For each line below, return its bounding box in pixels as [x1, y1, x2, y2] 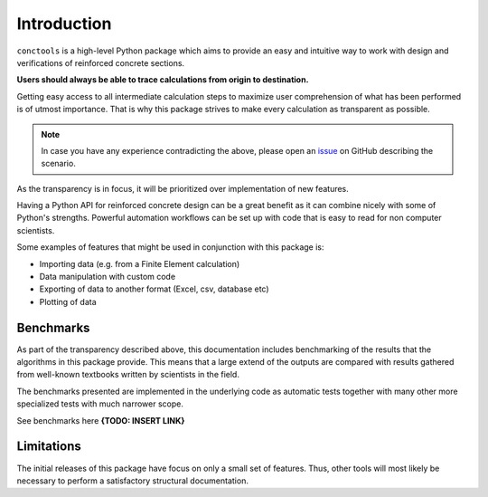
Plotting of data [39, 296, 97, 307]
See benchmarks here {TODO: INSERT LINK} [16, 415, 185, 425]
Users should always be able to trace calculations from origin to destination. [16, 74, 309, 85]
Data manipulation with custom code [39, 272, 176, 282]
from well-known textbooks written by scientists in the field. [16, 369, 239, 380]
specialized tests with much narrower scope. [16, 398, 184, 409]
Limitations [16, 439, 81, 454]
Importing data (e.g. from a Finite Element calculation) [39, 258, 240, 269]
